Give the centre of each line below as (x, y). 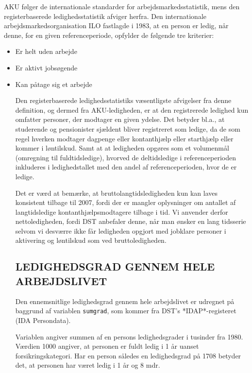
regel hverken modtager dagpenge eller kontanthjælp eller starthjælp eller (124, 138)
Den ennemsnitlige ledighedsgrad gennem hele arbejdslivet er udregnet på (125, 301)
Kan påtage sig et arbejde (54, 84)
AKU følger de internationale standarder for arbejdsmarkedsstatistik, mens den (122, 6)
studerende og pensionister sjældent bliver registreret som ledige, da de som (128, 128)
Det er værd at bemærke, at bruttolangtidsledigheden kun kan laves (117, 193)
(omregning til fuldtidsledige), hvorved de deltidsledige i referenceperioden (126, 157)
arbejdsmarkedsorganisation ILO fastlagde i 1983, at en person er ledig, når (116, 25)
